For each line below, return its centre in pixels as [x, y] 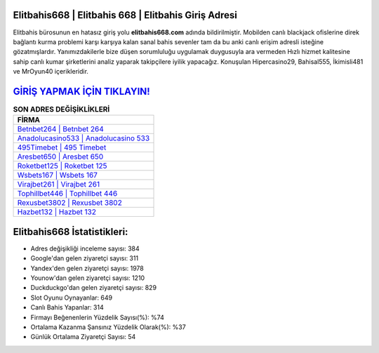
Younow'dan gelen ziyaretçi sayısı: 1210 [88, 278]
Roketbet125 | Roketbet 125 [62, 166]
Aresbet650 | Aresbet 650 [60, 156]
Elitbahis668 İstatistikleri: [71, 232]
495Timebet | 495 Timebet [62, 147]
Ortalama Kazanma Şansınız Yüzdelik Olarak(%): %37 [108, 327]
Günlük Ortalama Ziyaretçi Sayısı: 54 [83, 337]
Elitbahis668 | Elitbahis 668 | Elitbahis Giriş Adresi [125, 15]
